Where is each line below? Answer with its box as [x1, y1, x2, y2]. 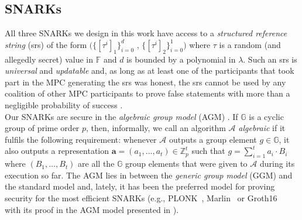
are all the [78, 157, 115, 170]
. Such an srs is [243, 53, 297, 65]
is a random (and [219, 38, 281, 50]
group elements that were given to [125, 157, 248, 170]
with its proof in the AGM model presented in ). [5, 203, 179, 215]
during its [259, 157, 295, 170]
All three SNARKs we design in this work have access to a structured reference [5, 27, 287, 39]
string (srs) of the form [5, 38, 87, 50]
